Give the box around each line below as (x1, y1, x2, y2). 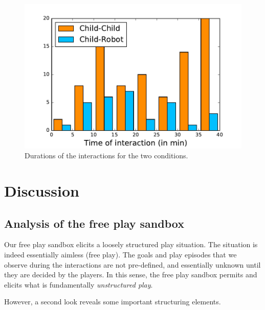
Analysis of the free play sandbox (4, 215, 184, 231)
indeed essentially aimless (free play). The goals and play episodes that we (4, 249, 237, 260)
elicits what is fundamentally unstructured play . (4, 279, 153, 290)
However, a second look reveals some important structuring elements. (4, 296, 221, 307)
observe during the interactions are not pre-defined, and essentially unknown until (4, 259, 261, 270)
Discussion (4, 180, 79, 201)
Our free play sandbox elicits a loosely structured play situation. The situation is (4, 239, 258, 250)
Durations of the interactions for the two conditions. (25, 150, 188, 161)
